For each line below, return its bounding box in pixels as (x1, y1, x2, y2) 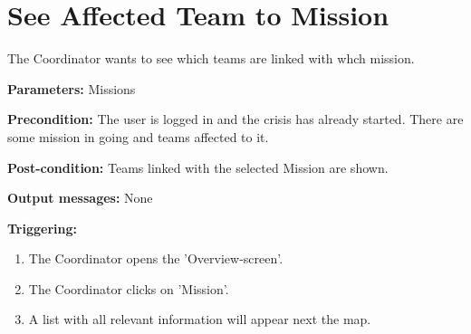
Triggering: (7, 218, 77, 237)
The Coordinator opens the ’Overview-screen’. (28, 249, 284, 268)
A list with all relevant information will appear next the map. (28, 310, 371, 329)
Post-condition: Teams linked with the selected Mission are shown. (7, 157, 389, 177)
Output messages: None (7, 188, 153, 207)
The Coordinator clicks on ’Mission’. (28, 279, 229, 298)
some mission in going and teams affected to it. (7, 127, 269, 146)
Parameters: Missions (7, 79, 136, 98)
